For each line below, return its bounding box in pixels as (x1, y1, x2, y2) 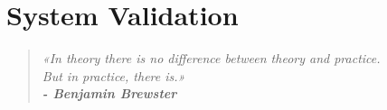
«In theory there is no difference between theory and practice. (42, 49, 381, 68)
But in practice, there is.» (42, 66, 185, 85)
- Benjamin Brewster (42, 84, 177, 103)
